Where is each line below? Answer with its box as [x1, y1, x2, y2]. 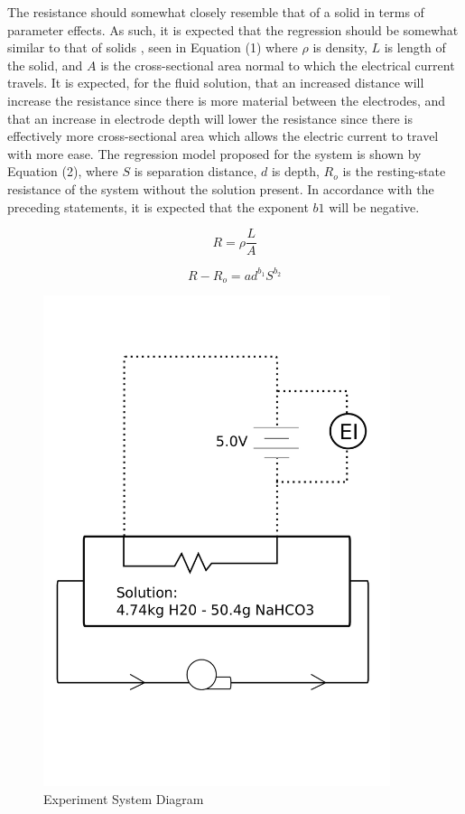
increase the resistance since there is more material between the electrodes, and [7, 90, 446, 109]
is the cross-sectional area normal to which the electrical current [100, 55, 455, 74]
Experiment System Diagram [43, 789, 204, 808]
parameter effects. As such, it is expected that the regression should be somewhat [7, 20, 459, 39]
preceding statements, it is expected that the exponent [7, 197, 309, 216]
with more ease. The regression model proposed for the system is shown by [7, 144, 422, 163]
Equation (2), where [7, 162, 118, 181]
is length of [384, 38, 446, 57]
